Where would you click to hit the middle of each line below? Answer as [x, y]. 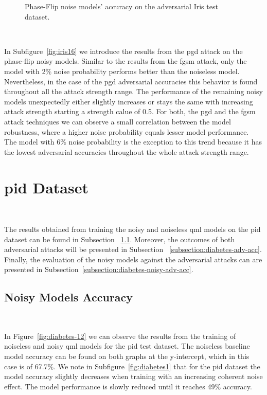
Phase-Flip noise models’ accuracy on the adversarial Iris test [121, 6]
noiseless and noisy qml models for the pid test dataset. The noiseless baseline [127, 346]
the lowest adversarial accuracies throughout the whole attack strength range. [127, 151]
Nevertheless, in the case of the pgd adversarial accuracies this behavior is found [131, 81]
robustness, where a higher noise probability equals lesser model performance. [127, 131]
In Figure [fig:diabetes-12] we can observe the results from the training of [120, 336]
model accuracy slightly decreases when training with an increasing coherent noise [133, 376]
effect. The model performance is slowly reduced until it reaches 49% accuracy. [128, 386]
